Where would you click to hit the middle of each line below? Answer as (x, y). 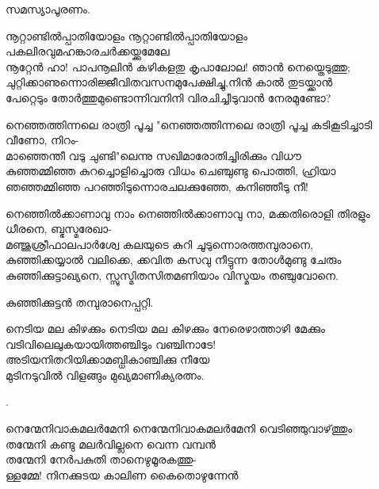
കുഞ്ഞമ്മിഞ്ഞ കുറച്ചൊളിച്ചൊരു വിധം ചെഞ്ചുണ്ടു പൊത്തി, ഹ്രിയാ (171, 171)
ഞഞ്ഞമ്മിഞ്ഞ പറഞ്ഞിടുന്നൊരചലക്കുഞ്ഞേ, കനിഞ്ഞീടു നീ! (157, 186)
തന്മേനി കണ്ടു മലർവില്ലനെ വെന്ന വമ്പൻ (111, 443)
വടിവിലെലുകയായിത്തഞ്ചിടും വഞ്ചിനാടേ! (111, 344)
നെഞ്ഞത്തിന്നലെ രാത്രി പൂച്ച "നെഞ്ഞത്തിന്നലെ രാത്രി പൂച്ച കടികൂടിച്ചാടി (189, 124)
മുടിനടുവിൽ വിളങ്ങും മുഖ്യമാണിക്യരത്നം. (105, 374)
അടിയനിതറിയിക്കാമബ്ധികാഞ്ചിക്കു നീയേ (108, 359)
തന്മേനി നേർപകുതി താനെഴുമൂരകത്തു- (101, 459)
